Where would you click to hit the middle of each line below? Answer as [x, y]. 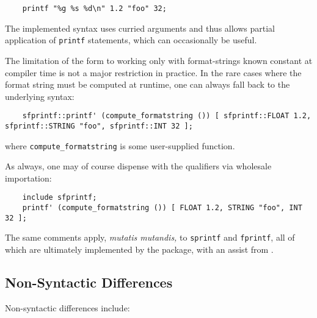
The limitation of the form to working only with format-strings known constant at [159, 60]
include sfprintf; [60, 198]
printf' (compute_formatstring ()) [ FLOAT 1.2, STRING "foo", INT [162, 208]
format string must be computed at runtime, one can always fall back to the [148, 84]
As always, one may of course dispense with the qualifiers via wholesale [138, 166]
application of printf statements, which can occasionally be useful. [131, 40]
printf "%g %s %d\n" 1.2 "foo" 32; [94, 9]
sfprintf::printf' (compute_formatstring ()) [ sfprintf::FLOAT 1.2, [167, 116]
